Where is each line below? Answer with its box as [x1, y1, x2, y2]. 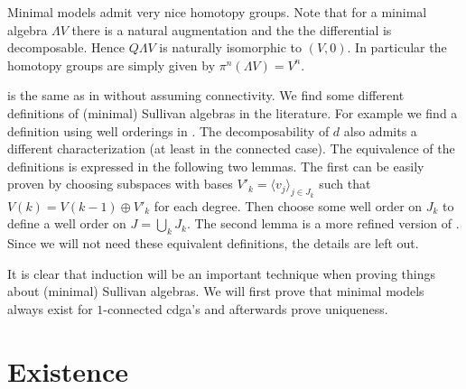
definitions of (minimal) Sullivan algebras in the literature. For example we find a [7, 103, 458, 122]
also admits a [343, 121, 417, 140]
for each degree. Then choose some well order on [154, 196, 423, 215]
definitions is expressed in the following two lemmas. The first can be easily [7, 156, 424, 175]
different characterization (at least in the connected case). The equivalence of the [7, 139, 455, 158]
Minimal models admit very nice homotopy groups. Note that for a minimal [7, 3, 427, 21]
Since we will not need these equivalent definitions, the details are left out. [7, 233, 419, 252]
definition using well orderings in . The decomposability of [7, 121, 330, 140]
